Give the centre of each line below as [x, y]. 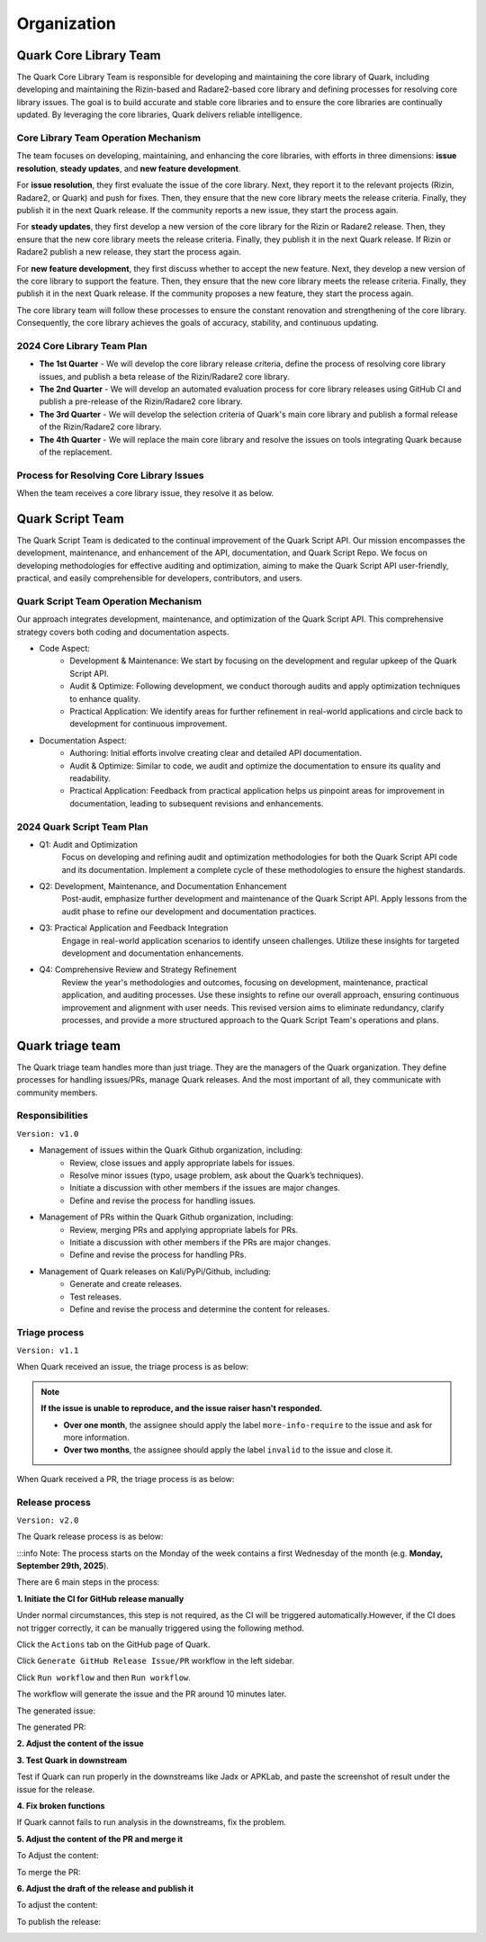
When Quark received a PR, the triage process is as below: [126, 1479]
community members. [57, 1092]
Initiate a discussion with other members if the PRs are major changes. [200, 1242]
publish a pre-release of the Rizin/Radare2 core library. [141, 401]
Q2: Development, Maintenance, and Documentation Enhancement [163, 886]
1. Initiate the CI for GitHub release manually [100, 1598]
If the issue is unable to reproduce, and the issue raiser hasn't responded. [182, 1408]
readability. [90, 778]
